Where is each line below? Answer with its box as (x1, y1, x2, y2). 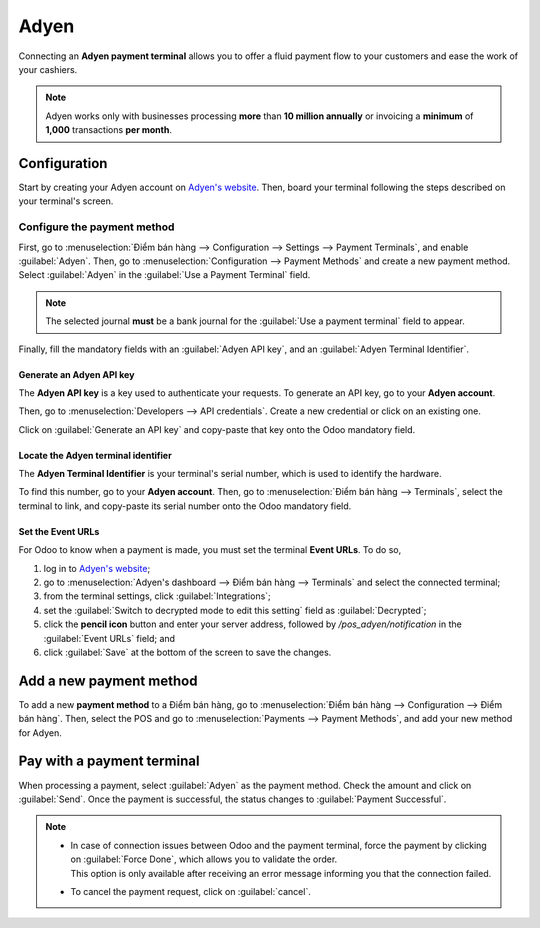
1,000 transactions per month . (45, 124, 172, 136)
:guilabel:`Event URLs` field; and (43, 632, 175, 644)
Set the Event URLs (18, 525, 100, 537)
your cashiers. (18, 63, 78, 75)
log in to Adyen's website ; (43, 562, 151, 574)
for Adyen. (18, 726, 62, 739)
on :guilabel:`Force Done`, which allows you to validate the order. (70, 853, 338, 865)
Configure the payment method (18, 220, 175, 234)
